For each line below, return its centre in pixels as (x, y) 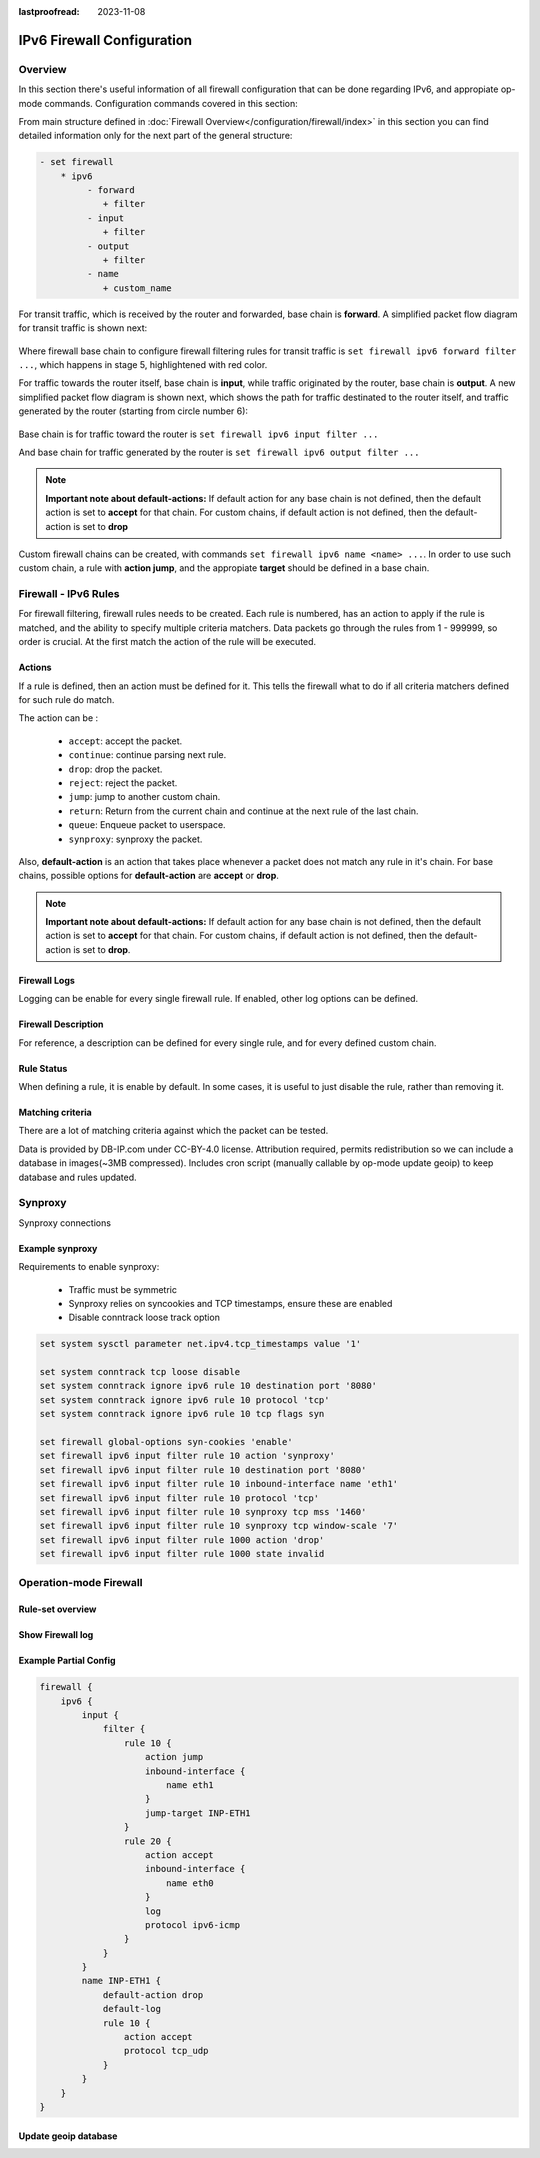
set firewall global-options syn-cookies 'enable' (166, 1441)
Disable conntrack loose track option (144, 1317)
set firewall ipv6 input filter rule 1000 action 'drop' (182, 1539)
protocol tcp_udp (166, 2051)
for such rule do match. (66, 699)
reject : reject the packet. (123, 782)
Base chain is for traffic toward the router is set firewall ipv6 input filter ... (198, 434)
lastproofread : (49, 11)
